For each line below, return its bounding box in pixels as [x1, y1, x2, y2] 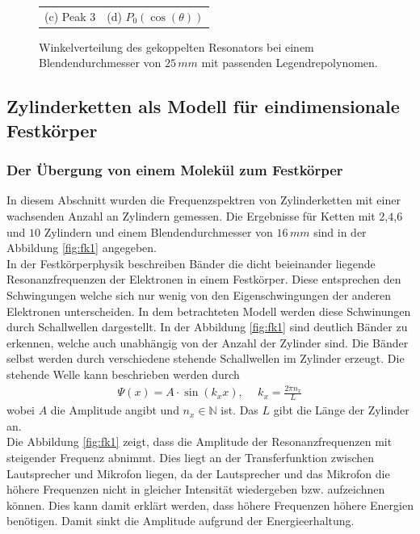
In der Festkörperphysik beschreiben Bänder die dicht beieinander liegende [6, 254, 376, 271]
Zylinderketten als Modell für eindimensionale [6, 94, 400, 119]
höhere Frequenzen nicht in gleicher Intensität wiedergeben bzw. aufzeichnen [6, 481, 385, 498]
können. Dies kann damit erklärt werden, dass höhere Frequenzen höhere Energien [6, 496, 414, 513]
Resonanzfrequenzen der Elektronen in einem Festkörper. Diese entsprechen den [6, 271, 401, 288]
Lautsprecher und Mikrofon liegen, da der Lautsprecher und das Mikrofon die [6, 465, 390, 481]
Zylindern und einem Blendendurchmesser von [44, 223, 273, 240]
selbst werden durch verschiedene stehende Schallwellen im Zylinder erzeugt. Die [6, 350, 405, 367]
